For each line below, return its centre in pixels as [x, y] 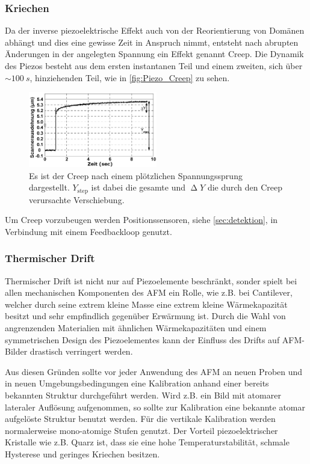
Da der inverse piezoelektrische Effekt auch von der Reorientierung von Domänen [155, 30]
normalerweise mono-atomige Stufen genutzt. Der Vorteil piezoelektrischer [141, 430]
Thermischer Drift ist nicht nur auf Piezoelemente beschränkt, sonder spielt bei [151, 280]
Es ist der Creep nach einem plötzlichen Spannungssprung [136, 175]
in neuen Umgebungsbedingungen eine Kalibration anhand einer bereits [137, 383]
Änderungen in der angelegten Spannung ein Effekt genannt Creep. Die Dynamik [154, 54]
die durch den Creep [245, 187]
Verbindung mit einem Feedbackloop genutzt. [88, 231]
